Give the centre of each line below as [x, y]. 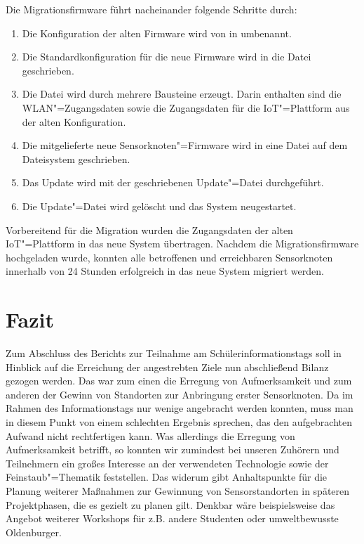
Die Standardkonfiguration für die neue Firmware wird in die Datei [167, 57]
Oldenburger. [34, 532]
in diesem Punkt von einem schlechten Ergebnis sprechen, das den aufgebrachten [179, 422]
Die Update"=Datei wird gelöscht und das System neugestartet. [159, 206]
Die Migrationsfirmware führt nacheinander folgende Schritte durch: [151, 9]
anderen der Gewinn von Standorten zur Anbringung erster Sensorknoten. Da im [180, 394]
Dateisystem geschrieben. [76, 158]
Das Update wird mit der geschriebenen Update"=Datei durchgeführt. [173, 182]
